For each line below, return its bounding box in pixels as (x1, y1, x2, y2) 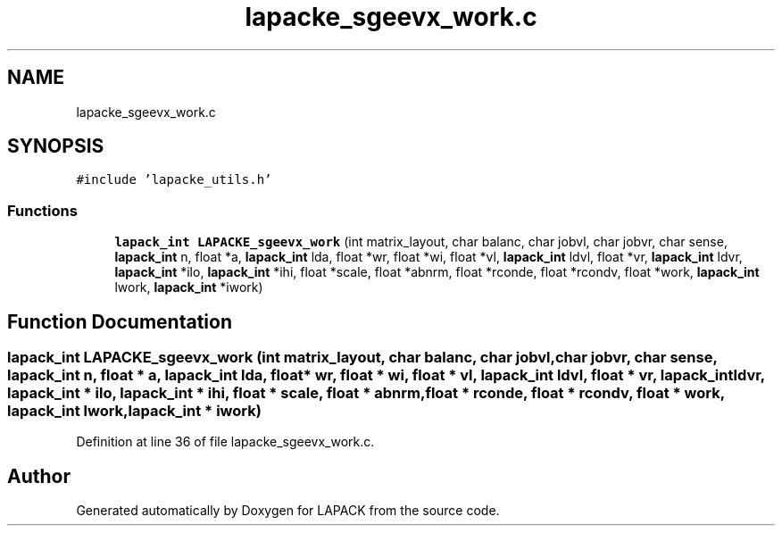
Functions (7, 201, 78, 220)
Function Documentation (7, 310, 232, 333)
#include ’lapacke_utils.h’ (76, 172, 272, 187)
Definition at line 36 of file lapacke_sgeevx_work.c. (76, 434, 375, 450)
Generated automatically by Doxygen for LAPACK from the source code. (76, 503, 500, 519)
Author (7, 464, 71, 487)
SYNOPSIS (7, 135, 104, 158)
